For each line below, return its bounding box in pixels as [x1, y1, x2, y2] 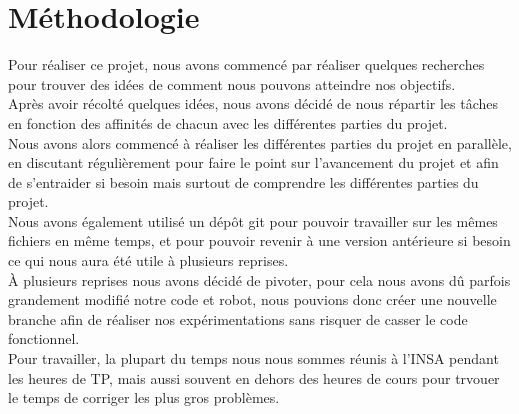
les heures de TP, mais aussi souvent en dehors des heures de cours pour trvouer [8, 367, 500, 388]
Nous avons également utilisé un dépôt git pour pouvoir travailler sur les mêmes [8, 210, 498, 231]
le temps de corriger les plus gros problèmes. [8, 387, 280, 408]
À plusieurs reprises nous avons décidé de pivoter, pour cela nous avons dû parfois [8, 269, 511, 290]
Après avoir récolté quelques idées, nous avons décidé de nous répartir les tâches [8, 93, 499, 114]
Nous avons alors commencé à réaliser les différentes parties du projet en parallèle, [8, 132, 512, 153]
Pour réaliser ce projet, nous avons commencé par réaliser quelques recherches [8, 54, 485, 75]
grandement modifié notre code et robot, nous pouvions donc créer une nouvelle [8, 289, 497, 310]
